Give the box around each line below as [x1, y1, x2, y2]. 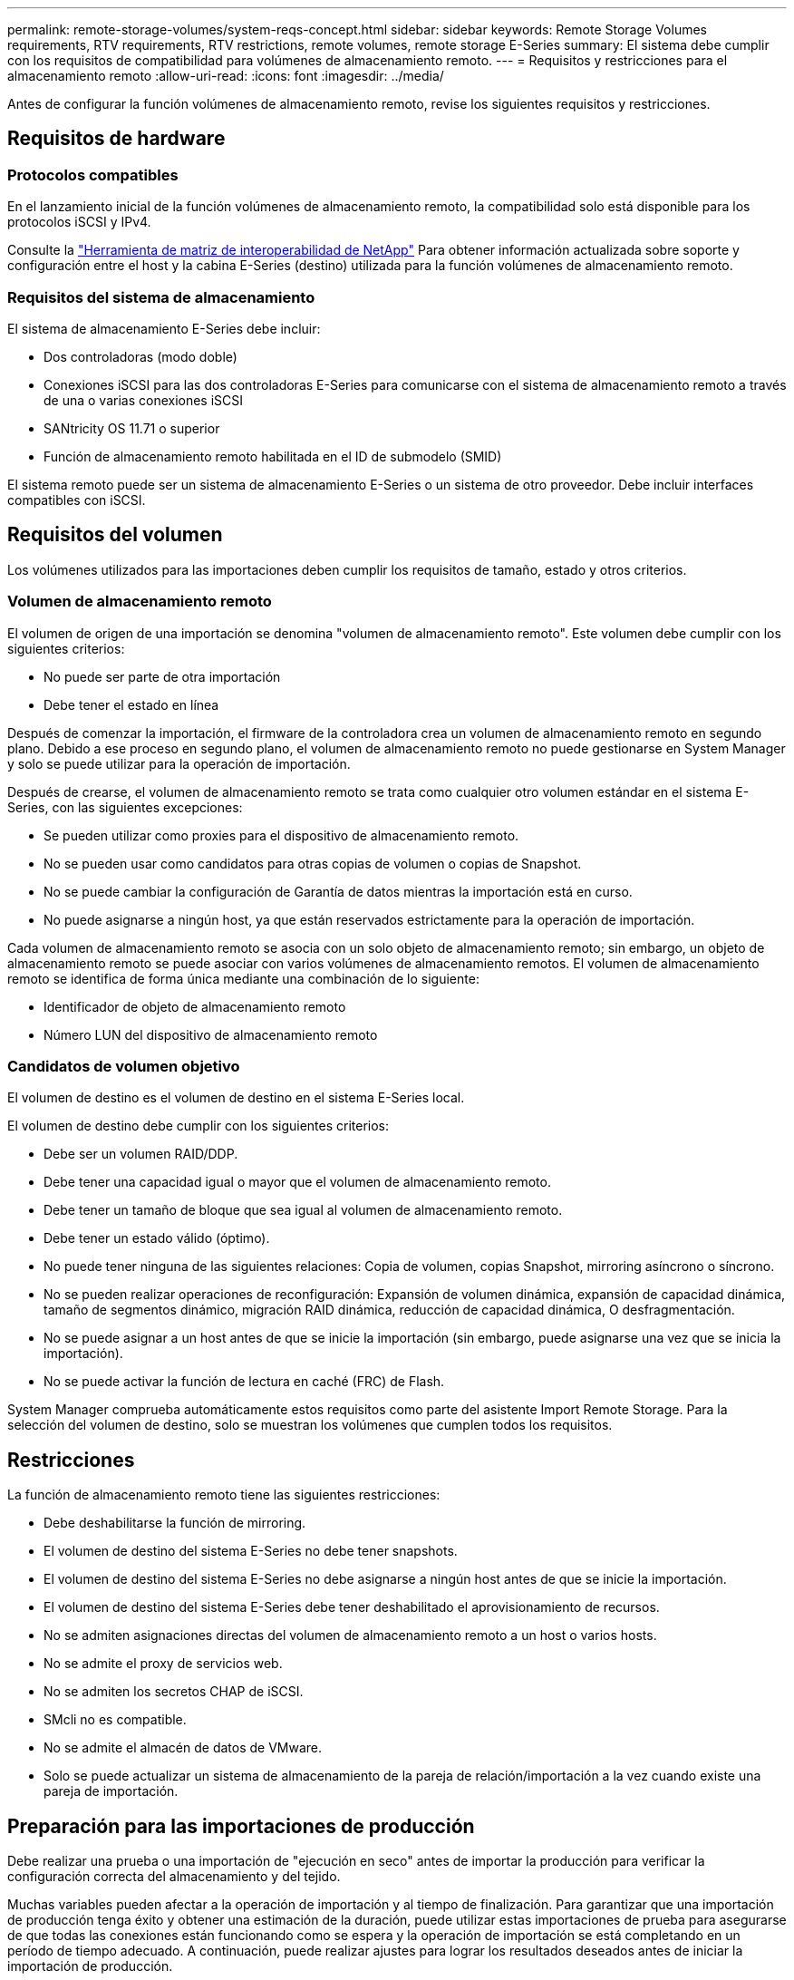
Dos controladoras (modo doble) [44, 348, 237, 364]
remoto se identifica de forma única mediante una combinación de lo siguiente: [7, 970, 479, 986]
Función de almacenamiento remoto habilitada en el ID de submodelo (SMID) [44, 448, 502, 464]
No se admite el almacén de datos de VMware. [44, 1740, 323, 1756]
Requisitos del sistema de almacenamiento [7, 287, 315, 306]
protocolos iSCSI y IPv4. [7, 214, 151, 230]
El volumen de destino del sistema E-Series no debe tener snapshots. [44, 1543, 458, 1559]
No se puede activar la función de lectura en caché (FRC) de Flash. [44, 1373, 445, 1390]
